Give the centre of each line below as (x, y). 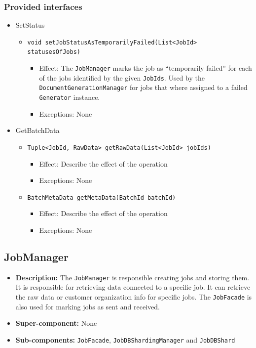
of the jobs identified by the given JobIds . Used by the (122, 77)
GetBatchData (37, 130)
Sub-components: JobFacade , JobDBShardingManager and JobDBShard (125, 339)
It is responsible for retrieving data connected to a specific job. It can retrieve (133, 287)
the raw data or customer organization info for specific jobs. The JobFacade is (134, 297)
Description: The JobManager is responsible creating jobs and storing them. (132, 277)
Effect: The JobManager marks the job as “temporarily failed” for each (146, 68)
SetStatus (30, 25)
